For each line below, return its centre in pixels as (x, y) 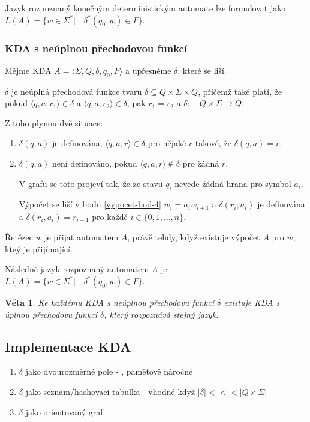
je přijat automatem (82, 237)
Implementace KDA (68, 346)
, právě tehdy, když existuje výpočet (194, 237)
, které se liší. (202, 70)
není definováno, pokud (95, 163)
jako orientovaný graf (64, 412)
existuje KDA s (252, 302)
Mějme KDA (28, 70)
